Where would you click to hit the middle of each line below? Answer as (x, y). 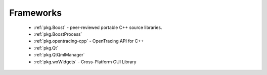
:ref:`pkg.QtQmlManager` (59, 55)
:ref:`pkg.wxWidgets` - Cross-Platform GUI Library (85, 62)
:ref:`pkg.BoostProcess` (58, 34)
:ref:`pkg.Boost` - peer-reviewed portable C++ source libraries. (98, 27)
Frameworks (35, 13)
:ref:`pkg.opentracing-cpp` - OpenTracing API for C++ (89, 41)
